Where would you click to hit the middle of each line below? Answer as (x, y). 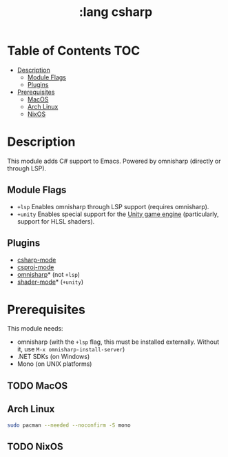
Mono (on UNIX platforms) (54, 364)
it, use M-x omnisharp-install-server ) (71, 349)
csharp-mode (37, 260)
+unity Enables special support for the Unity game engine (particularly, (118, 214)
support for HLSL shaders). (56, 221)
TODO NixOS (35, 446)
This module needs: (35, 329)
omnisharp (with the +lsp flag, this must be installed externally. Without (118, 342)
